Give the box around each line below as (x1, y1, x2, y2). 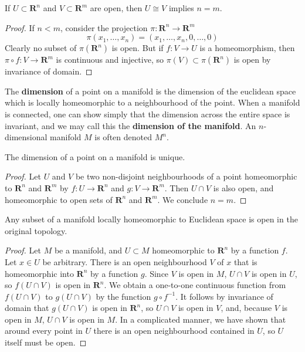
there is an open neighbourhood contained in (93, 324, 255, 337)
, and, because (221, 302, 272, 314)
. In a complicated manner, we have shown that (115, 313, 286, 325)
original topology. (5, 224, 67, 236)
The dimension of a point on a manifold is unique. (5, 150, 185, 163)
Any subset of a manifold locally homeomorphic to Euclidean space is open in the (5, 213, 298, 225)
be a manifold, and (54, 244, 123, 256)
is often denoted (94, 131, 152, 143)
